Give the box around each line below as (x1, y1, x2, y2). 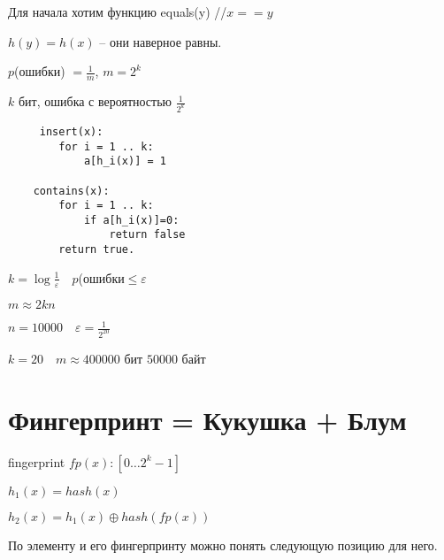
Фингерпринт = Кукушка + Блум (8, 401, 407, 437)
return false (109, 228, 186, 242)
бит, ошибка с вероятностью (18, 92, 172, 111)
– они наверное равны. (99, 32, 222, 50)
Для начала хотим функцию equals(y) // (8, 3, 227, 20)
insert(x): (39, 125, 103, 138)
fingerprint (8, 452, 65, 471)
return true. (58, 243, 135, 257)
